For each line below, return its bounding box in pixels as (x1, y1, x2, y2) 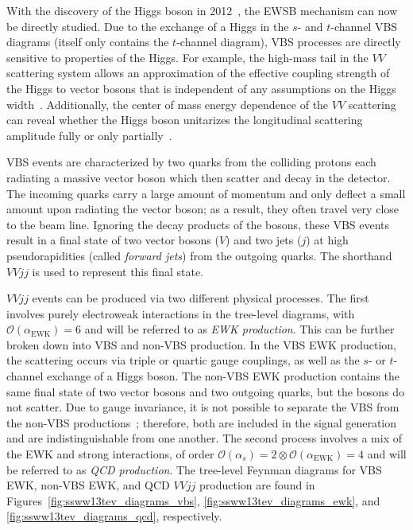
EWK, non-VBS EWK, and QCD (6, 477, 170, 493)
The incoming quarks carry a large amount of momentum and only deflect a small (6, 185, 406, 201)
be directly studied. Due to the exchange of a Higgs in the (6, 18, 289, 34)
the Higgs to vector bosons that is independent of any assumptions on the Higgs (6, 80, 396, 96)
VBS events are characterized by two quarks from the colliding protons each (6, 154, 376, 170)
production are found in (199, 477, 315, 493)
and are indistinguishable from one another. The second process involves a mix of (6, 430, 403, 446)
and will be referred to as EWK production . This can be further (84, 321, 395, 337)
